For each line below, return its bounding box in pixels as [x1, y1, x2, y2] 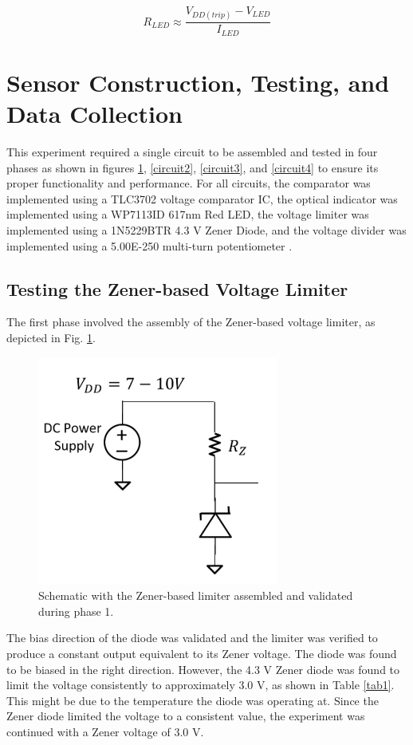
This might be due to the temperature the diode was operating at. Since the [6, 692, 379, 708]
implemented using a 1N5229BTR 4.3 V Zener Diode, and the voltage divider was [6, 221, 407, 238]
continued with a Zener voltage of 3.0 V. [6, 723, 204, 739]
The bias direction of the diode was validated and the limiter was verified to [6, 629, 378, 646]
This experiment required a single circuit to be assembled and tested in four [6, 143, 378, 160]
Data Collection [6, 97, 183, 130]
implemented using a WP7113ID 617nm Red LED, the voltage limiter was [6, 206, 369, 223]
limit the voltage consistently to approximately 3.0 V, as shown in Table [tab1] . [6, 676, 395, 693]
